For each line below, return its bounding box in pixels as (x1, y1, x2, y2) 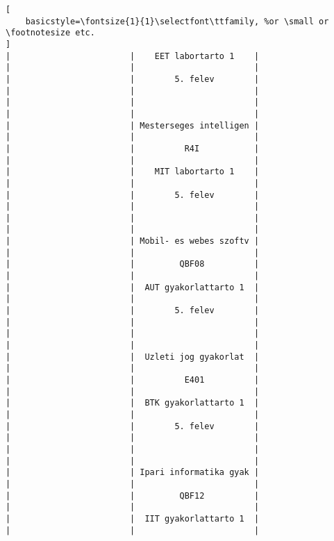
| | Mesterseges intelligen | (6, 120, 260, 131)
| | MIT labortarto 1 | (6, 167, 260, 177)
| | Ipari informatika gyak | (6, 467, 260, 478)
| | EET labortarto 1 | (6, 51, 260, 61)
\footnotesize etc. (6, 28, 95, 38)
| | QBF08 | (6, 259, 260, 269)
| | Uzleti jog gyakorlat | (6, 351, 260, 362)
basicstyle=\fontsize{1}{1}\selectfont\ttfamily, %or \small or (25, 16, 329, 26)
